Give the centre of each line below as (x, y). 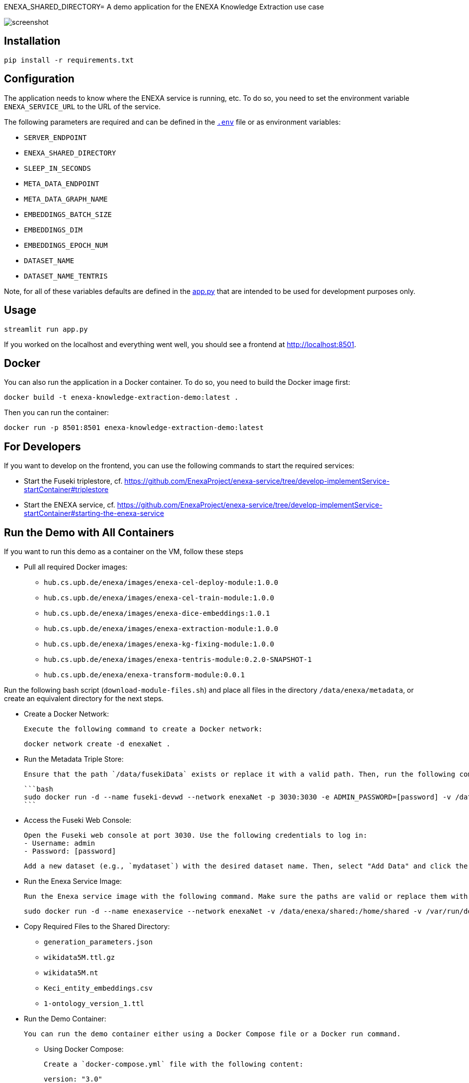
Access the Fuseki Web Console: (78, 820)
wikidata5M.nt (71, 973)
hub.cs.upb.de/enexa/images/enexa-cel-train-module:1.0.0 (159, 598)
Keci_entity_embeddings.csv (98, 988)
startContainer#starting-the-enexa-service (94, 513)
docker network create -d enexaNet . (97, 744)
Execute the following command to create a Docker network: (143, 729)
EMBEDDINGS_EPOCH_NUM (66, 245)
